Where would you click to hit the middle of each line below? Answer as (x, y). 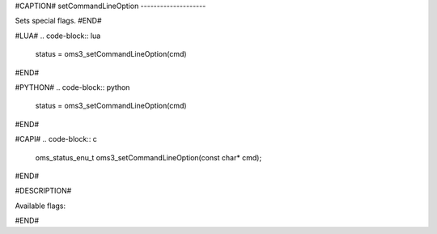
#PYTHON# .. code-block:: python (72, 87)
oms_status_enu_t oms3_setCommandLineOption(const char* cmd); (148, 157)
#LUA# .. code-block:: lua (58, 36)
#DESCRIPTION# (43, 191)
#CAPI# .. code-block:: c (56, 139)
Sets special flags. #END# (58, 21)
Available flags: (40, 206)
